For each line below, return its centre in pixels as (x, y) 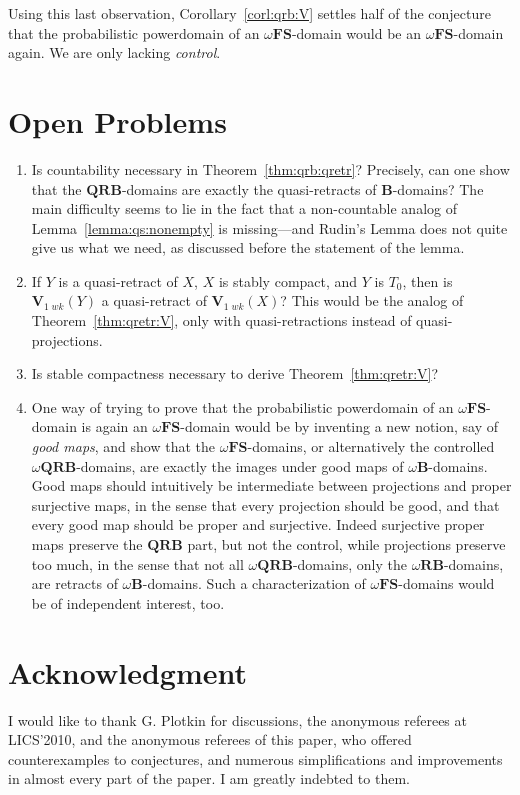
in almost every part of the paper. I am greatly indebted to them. (209, 778)
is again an (114, 426)
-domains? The (438, 188)
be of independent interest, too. (128, 602)
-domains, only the (349, 563)
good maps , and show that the (123, 446)
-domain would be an (356, 32)
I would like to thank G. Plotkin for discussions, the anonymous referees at (237, 719)
